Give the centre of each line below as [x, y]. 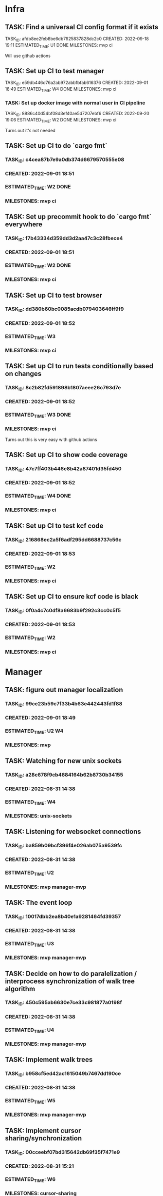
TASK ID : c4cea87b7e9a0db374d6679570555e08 [65, 160]
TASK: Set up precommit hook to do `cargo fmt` [78, 216]
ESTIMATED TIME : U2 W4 [34, 731]
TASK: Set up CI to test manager [55, 71]
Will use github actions [28, 56]
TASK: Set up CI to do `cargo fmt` [56, 146]
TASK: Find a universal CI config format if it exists [82, 27]
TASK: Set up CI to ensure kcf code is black [72, 597]
